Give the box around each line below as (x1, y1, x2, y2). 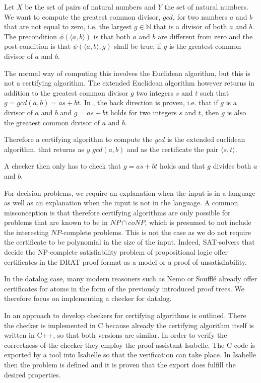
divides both (213, 161, 251, 171)
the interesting (4, 226, 49, 237)
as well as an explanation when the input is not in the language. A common (4, 197, 238, 208)
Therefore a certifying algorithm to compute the (4, 134, 153, 144)
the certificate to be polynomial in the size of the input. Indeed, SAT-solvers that (4, 237, 255, 247)
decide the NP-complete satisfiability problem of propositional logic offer (4, 247, 228, 257)
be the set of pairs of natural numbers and (25, 2, 156, 12)
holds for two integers (110, 107, 177, 117)
